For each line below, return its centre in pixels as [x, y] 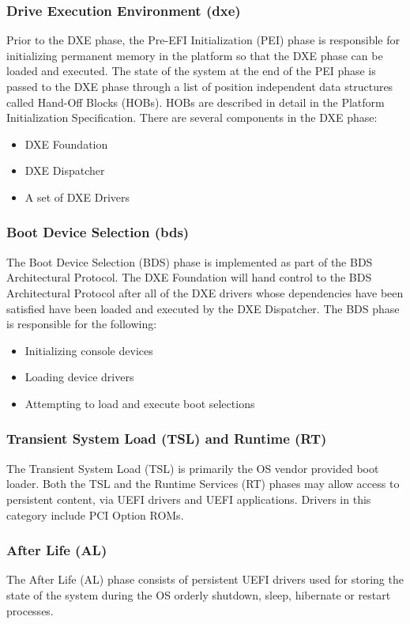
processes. [30, 610]
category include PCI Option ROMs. [95, 514]
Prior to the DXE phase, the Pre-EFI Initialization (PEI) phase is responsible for [203, 40]
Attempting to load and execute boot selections [140, 403]
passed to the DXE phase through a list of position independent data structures [200, 86]
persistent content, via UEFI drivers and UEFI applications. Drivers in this [189, 499]
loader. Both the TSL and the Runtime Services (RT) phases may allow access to [203, 484]
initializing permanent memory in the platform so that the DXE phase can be [195, 55]
